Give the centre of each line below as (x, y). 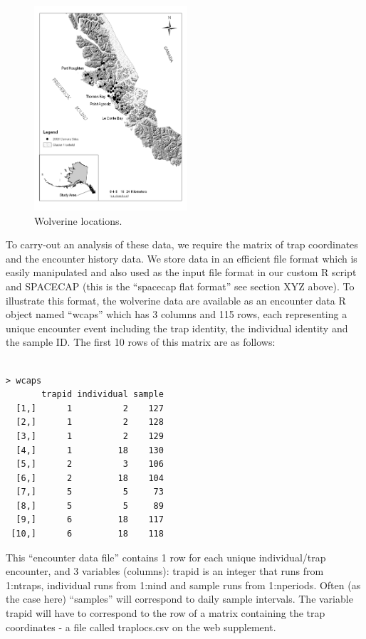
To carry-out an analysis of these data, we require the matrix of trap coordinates (182, 244)
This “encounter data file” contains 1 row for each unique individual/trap (166, 557)
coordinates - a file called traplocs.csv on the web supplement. (141, 627)
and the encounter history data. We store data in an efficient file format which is (182, 258)
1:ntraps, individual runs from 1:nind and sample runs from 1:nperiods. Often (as (183, 585)
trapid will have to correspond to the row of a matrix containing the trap (166, 613)
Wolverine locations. (78, 220)
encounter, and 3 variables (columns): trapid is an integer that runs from (165, 571)
